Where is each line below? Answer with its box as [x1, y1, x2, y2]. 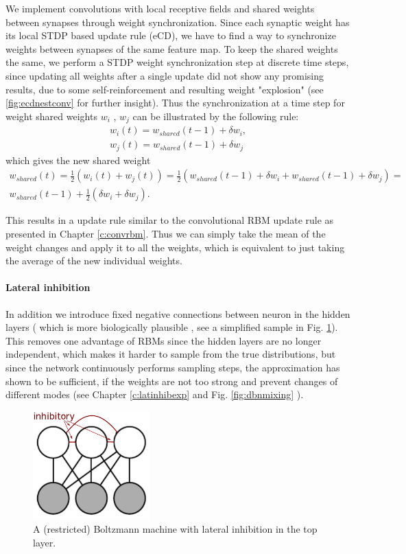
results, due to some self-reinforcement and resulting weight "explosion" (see [5, 82, 324, 96]
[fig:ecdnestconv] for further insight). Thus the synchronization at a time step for [5, 95, 345, 110]
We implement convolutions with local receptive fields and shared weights [5, 1, 315, 15]
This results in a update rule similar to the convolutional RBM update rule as [5, 213, 334, 227]
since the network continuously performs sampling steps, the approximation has [5, 360, 340, 374]
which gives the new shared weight [5, 152, 151, 167]
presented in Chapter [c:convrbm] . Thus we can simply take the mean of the [5, 226, 326, 240]
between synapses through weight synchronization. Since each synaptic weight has [5, 14, 350, 29]
